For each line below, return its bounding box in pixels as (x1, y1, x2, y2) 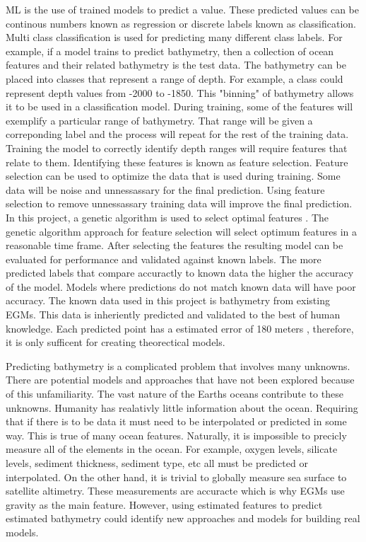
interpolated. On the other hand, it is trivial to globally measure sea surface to (6, 469, 347, 484)
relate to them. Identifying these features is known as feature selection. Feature (6, 154, 348, 169)
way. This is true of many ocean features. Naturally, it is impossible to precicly (6, 427, 347, 442)
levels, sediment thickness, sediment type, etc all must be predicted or (6, 456, 308, 470)
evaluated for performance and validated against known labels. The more (6, 251, 321, 266)
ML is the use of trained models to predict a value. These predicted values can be (6, 2, 359, 16)
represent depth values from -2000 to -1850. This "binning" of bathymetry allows (6, 85, 354, 100)
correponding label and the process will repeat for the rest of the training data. (6, 127, 349, 142)
